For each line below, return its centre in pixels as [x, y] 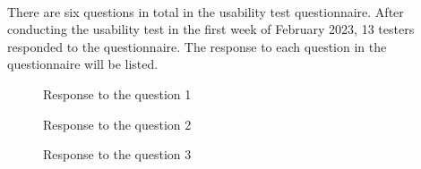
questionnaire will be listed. [83, 64]
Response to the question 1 [117, 93]
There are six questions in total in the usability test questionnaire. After [206, 11]
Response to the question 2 [117, 124]
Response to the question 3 [117, 154]
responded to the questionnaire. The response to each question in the [197, 46]
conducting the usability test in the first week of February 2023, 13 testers [211, 29]
